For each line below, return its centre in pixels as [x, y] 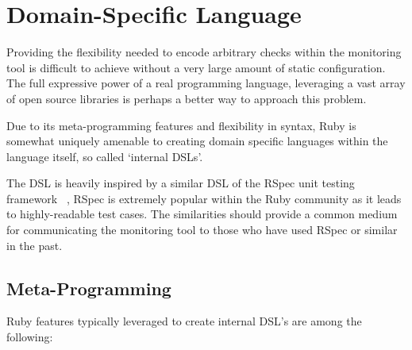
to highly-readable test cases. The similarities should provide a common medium [202, 214]
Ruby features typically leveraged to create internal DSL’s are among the [184, 321]
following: [30, 337]
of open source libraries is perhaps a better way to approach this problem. [187, 98]
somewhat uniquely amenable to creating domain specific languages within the [197, 141]
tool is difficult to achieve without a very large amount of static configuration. [196, 67]
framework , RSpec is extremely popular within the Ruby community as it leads [204, 198]
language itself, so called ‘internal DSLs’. [105, 156]
